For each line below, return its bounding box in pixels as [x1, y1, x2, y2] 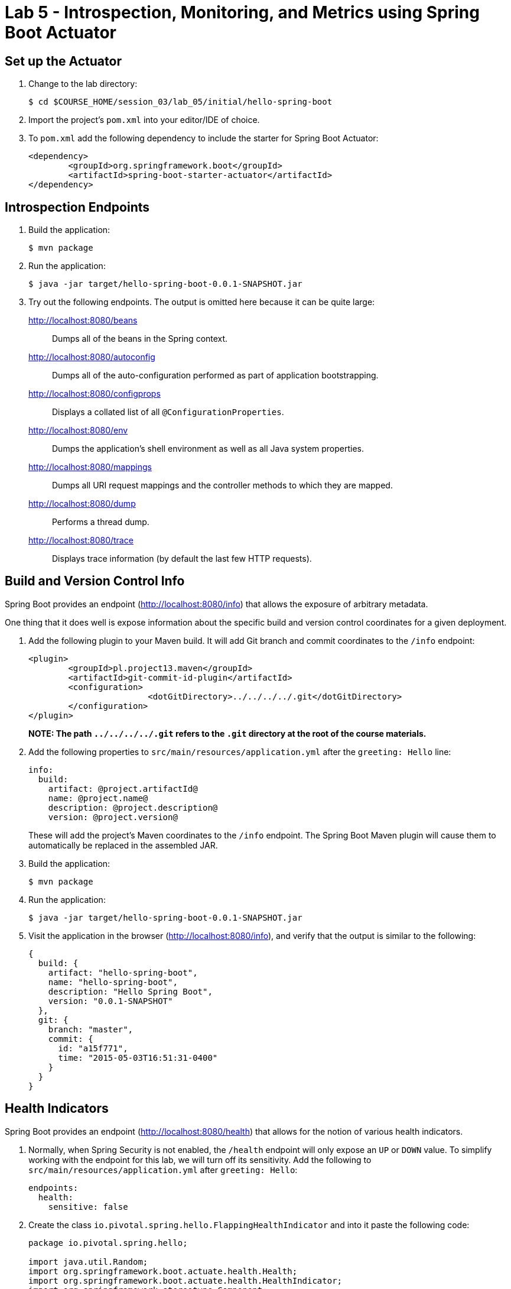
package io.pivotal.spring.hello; [28, 1238, 188, 1248]
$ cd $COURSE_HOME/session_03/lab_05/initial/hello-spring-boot [28, 97, 333, 107]
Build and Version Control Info [5, 574, 185, 589]
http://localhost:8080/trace [28, 535, 134, 546]
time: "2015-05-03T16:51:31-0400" [58, 1052, 218, 1063]
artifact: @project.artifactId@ [48, 783, 198, 794]
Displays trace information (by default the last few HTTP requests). [52, 553, 312, 564]
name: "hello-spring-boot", [48, 977, 178, 987]
